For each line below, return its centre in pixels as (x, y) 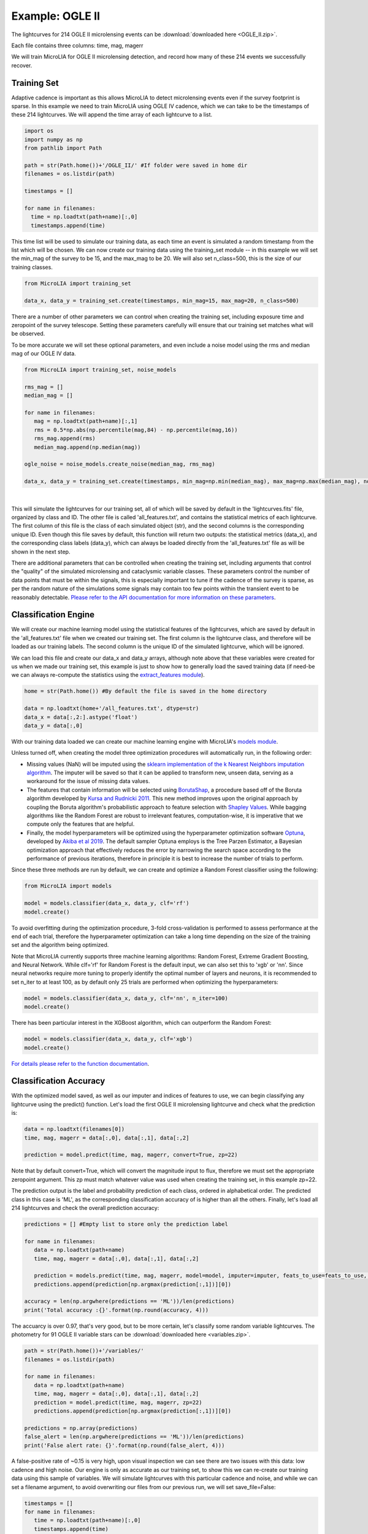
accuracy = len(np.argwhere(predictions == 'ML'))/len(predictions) (129, 1301)
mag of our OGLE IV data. (44, 353)
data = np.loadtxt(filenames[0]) (75, 1129)
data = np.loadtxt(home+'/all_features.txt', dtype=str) (112, 708)
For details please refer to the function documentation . (80, 1063)
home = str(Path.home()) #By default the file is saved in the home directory (145, 691)
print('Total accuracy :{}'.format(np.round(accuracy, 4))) (117, 1310)
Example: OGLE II (56, 16)
